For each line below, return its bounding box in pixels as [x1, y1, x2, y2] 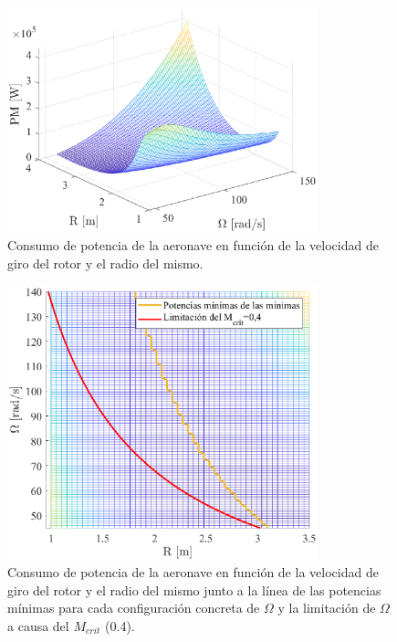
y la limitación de [277, 598, 376, 617]
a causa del [7, 616, 69, 635]
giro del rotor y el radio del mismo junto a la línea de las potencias [7, 580, 381, 599]
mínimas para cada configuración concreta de [7, 598, 260, 617]
